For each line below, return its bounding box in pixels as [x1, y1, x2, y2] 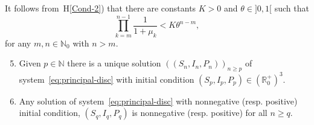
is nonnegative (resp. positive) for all [132, 106, 268, 119]
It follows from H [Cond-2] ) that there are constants [5, 2, 196, 14]
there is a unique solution [67, 57, 161, 69]
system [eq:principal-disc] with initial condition [19, 72, 194, 85]
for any [5, 36, 31, 49]
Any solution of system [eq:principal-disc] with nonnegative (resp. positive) [19, 94, 298, 107]
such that [274, 2, 309, 14]
